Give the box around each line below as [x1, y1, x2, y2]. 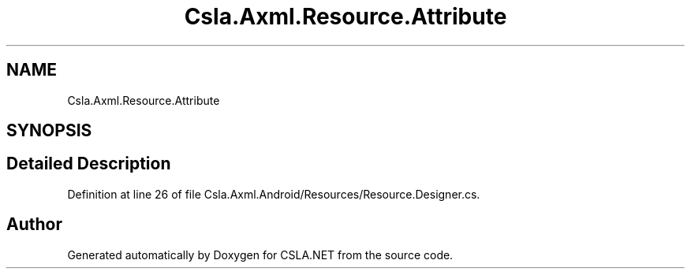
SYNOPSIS [6, 121, 92, 141]
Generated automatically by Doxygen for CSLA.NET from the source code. [67, 247, 454, 262]
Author [6, 214, 62, 235]
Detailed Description [6, 154, 171, 174]
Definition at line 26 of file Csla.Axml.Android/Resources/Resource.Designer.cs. [67, 187, 480, 201]
